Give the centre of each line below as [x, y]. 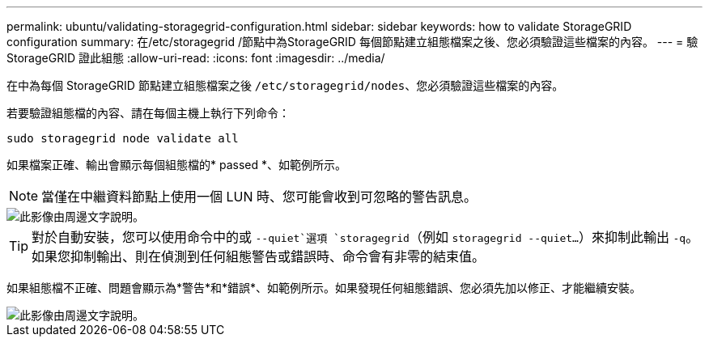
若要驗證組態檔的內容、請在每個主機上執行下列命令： [148, 113]
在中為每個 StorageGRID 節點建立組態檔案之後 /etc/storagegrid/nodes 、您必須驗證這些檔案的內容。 [285, 85]
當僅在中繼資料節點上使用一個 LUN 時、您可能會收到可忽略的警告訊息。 [259, 197]
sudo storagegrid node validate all [123, 138]
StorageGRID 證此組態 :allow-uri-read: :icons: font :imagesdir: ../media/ [196, 58]
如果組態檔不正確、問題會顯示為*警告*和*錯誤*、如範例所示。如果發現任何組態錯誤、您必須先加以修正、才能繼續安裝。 [324, 288]
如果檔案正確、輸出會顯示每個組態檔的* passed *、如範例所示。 [176, 165]
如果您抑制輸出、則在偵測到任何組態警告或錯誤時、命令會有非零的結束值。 [259, 256]
